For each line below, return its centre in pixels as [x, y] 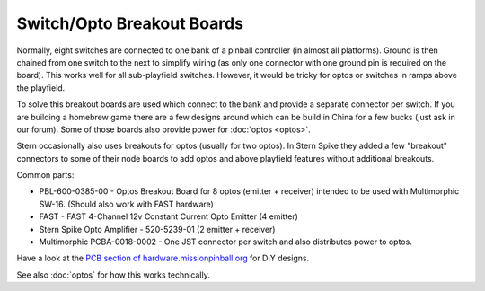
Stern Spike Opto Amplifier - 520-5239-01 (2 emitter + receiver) [157, 229]
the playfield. [41, 88]
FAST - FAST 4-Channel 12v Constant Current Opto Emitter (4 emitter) [168, 216]
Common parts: [45, 175]
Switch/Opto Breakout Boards [130, 23]
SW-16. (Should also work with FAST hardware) [127, 204]
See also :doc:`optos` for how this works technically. [113, 275]
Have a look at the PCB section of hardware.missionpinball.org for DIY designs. [163, 258]
